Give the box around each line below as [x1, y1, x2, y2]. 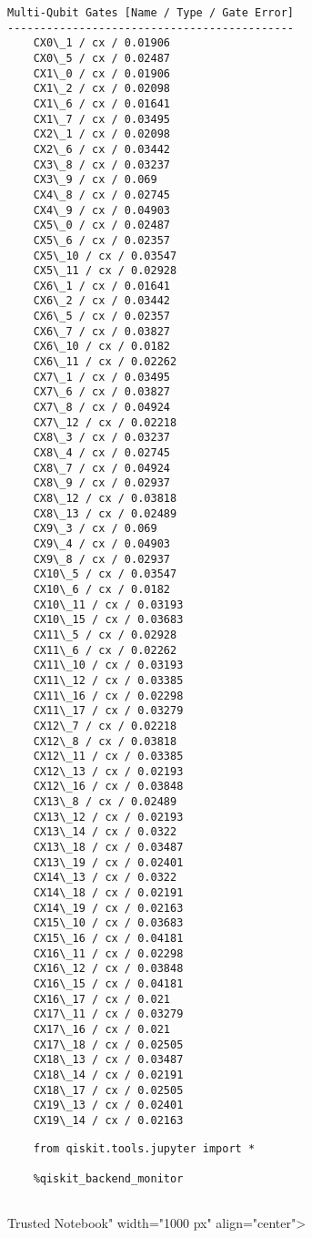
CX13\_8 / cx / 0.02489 [33, 795, 177, 809]
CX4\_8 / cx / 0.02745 [33, 188, 170, 201]
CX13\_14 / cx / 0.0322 [33, 825, 177, 839]
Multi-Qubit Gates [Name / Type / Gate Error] [7, 6, 294, 19]
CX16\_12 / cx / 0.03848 [33, 962, 184, 976]
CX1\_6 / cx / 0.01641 [33, 97, 170, 110]
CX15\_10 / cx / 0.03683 [33, 916, 184, 930]
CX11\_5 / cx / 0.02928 [33, 628, 177, 641]
